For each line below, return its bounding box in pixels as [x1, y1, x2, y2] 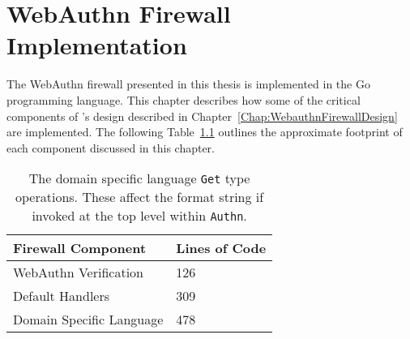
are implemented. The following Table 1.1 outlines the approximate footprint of [6, 123, 403, 140]
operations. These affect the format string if [15, 187, 264, 207]
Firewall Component [13, 238, 147, 258]
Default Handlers [13, 286, 110, 306]
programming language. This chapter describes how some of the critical [6, 91, 361, 108]
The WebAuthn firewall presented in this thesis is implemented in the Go [6, 75, 370, 92]
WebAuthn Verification [13, 263, 143, 282]
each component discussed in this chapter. [6, 139, 215, 156]
